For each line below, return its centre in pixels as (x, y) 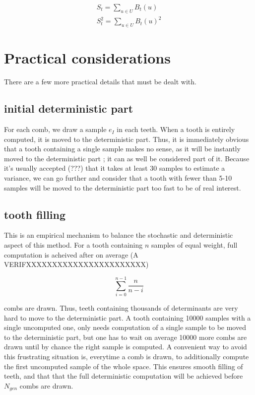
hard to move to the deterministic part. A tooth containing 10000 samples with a (127, 317)
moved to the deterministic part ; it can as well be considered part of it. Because (127, 158)
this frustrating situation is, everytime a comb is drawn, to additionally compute (127, 356)
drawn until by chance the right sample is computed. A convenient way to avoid (126, 347)
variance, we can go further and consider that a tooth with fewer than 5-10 (118, 178)
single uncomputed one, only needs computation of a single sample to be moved (125, 327)
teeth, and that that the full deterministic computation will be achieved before (124, 376)
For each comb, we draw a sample (55, 129)
